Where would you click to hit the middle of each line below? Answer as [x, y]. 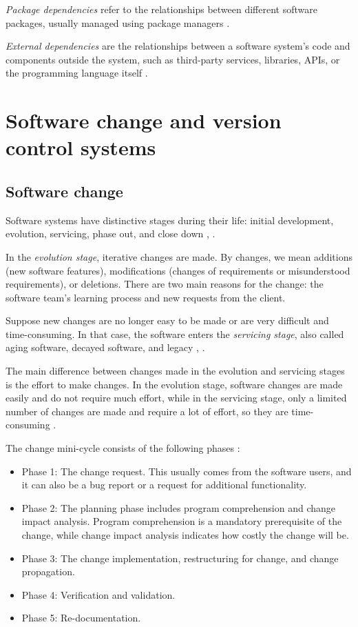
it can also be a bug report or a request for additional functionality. [164, 485]
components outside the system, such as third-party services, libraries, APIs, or [173, 59]
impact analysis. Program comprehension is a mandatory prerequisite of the [182, 521]
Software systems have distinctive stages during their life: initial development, [170, 220]
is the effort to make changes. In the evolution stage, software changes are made [174, 384]
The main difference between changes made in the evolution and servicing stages [175, 371]
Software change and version [144, 120]
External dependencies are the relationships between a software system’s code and [178, 46]
